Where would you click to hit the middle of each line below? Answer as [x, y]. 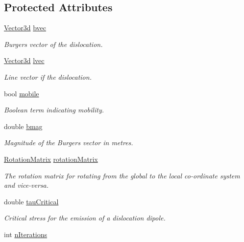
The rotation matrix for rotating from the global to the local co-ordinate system [122, 175]
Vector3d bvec [25, 28]
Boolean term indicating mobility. [54, 110]
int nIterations [26, 234]
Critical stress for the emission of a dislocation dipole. [85, 218]
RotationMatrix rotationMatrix [51, 159]
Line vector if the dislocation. [48, 77]
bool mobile [22, 93]
